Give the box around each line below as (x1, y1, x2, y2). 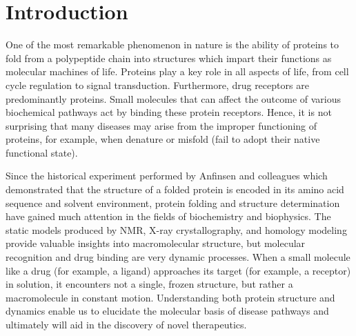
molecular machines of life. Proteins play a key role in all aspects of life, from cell (6, 64, 349, 79)
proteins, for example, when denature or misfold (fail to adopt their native (6, 132, 320, 146)
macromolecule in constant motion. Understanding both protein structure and (6, 290, 335, 304)
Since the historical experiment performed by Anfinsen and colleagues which (6, 168, 328, 183)
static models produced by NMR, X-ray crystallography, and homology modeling (6, 222, 347, 237)
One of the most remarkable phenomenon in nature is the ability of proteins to (6, 37, 339, 52)
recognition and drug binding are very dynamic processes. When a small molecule (6, 250, 350, 264)
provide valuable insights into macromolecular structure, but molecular (6, 236, 306, 250)
